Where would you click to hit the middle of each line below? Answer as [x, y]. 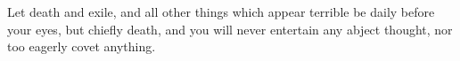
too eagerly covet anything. [82, 46]
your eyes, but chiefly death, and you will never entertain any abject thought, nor [230, 29]
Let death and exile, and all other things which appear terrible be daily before [221, 11]
